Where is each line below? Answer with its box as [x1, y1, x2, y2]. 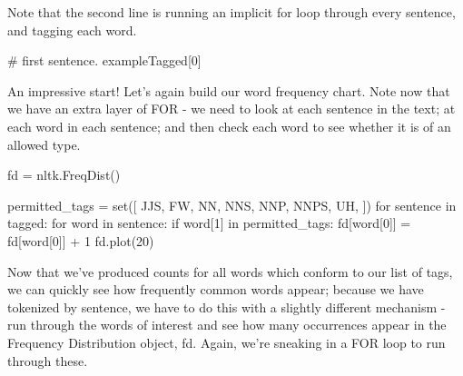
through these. [7, 351, 88, 370]
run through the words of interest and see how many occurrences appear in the [7, 315, 447, 334]
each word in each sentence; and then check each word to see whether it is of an [7, 116, 451, 135]
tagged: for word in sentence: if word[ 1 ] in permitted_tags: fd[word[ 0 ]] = [7, 213, 411, 233]
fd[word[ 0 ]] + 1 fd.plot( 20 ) [7, 231, 154, 250]
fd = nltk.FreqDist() [7, 165, 121, 184]
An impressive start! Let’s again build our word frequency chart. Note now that [7, 81, 450, 100]
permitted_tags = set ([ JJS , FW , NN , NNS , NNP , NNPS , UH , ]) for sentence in [7, 195, 457, 214]
